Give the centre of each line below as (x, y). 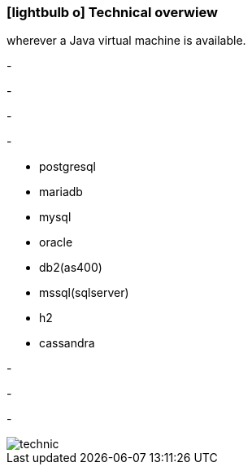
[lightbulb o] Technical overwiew (112, 12)
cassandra (67, 343)
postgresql (67, 167)
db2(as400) (71, 268)
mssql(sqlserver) (84, 293)
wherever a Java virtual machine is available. (126, 41)
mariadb (61, 192)
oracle (56, 242)
